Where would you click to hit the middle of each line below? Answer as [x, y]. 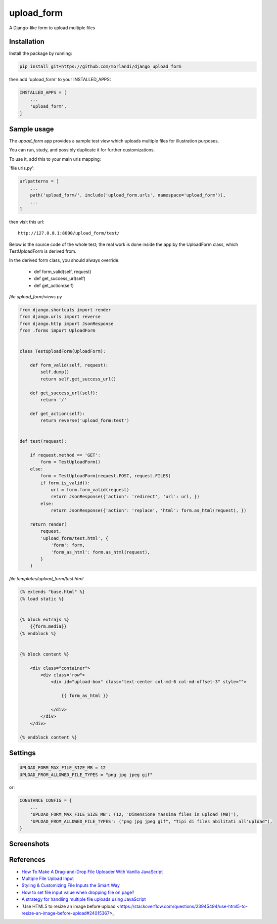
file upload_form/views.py [36, 296]
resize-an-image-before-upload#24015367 [66, 913]
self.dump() [55, 372]
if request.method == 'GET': [65, 455]
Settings [23, 753]
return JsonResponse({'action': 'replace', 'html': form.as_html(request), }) [149, 510]
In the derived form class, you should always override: [64, 260]
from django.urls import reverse [60, 317]
